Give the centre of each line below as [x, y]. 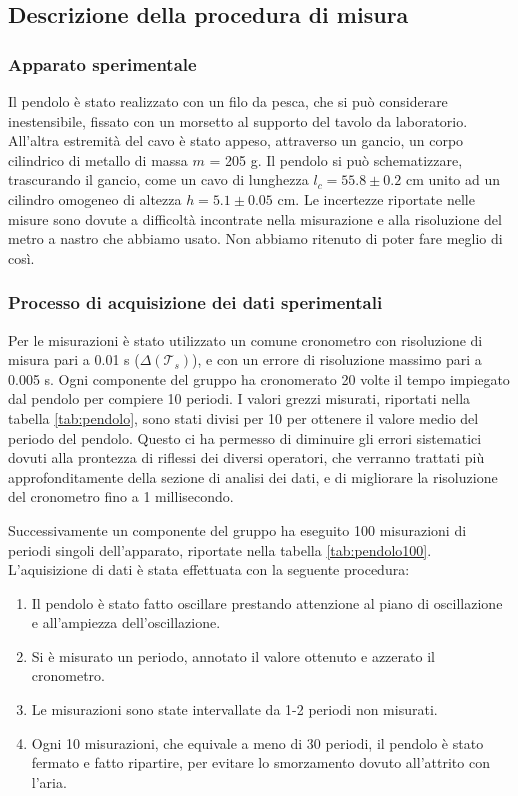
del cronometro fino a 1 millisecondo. [121, 496]
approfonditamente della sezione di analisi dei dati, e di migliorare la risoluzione [253, 476]
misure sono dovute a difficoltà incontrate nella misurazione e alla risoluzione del [255, 218]
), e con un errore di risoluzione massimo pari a [337, 359]
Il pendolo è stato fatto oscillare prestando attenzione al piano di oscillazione [267, 602]
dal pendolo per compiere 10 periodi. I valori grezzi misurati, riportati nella [239, 398]
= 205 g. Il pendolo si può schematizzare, [336, 159]
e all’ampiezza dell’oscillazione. [126, 622]
